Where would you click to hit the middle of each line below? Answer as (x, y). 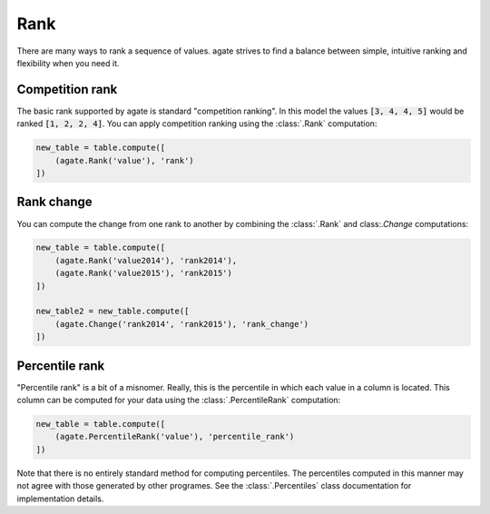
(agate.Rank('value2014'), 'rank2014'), (146, 260)
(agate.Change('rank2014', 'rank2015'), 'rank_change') (182, 324)
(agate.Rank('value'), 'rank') (124, 160)
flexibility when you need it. (68, 63)
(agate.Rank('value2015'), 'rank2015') (144, 273)
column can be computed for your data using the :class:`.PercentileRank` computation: (179, 400)
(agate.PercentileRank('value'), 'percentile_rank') (175, 437)
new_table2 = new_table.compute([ (113, 311)
